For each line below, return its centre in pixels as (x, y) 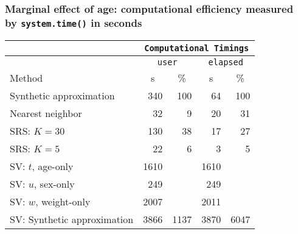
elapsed (226, 62)
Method (26, 77)
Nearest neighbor (46, 113)
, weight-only (63, 201)
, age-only (53, 166)
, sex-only (54, 183)
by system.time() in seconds (74, 22)
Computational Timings (197, 48)
